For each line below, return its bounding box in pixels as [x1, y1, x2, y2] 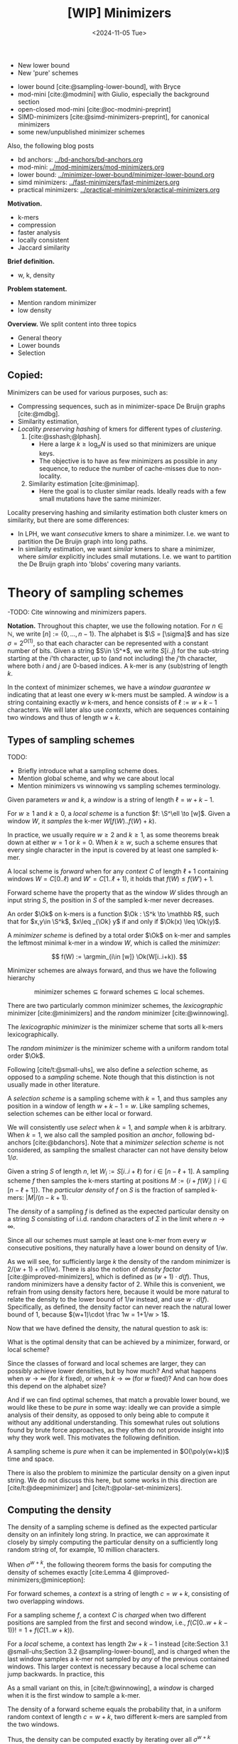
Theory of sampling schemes [7, 585, 184, 600]
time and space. [7, 1455, 55, 1463]
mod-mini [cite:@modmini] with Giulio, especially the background [17, 90, 210, 98]
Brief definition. [7, 257, 55, 265]
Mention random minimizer [17, 298, 97, 307]
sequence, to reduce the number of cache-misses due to [38, 464, 207, 472]
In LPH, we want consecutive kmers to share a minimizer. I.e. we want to [17, 529, 229, 538]
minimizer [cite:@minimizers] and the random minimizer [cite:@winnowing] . [7, 1009, 229, 1017]
